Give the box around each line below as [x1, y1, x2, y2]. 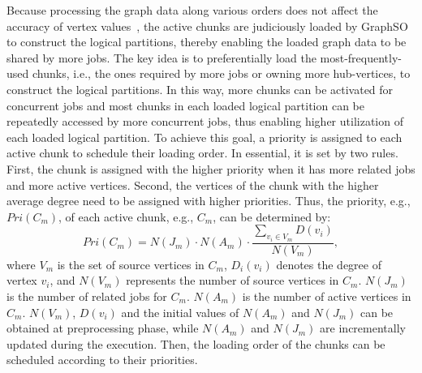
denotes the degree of [276, 255, 381, 272]
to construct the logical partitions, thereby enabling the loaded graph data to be [6, 33, 407, 50]
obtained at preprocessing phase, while [6, 319, 199, 337]
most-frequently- [320, 49, 402, 66]
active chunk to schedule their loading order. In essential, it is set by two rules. [6, 144, 398, 161]
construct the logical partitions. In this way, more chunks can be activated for [6, 80, 394, 97]
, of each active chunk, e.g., [58, 208, 194, 225]
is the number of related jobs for [6, 287, 167, 304]
